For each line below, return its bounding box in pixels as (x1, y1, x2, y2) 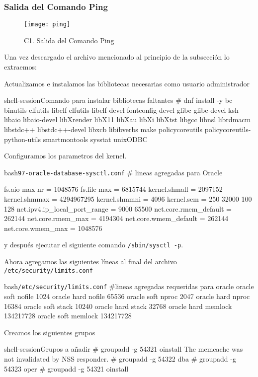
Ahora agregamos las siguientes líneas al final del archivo (4, 256, 177, 267)
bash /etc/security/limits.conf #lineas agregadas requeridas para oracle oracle (4, 281, 254, 292)
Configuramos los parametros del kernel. (4, 151, 127, 161)
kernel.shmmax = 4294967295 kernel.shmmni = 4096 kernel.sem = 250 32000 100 (4, 194, 252, 204)
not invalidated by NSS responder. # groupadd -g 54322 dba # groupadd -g (4, 353, 236, 364)
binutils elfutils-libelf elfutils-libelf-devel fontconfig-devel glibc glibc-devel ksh (4, 104, 239, 115)
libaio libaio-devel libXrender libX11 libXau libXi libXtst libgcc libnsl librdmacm (4, 114, 251, 125)
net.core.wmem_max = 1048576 (4, 223, 102, 233)
